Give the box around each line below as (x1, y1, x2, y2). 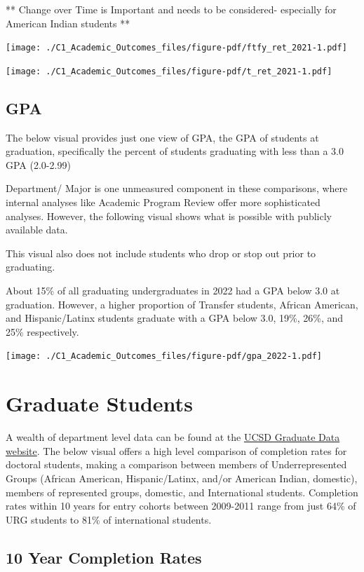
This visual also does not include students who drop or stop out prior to (6, 245, 316, 260)
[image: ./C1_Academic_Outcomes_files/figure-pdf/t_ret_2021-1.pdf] (6, 66, 332, 76)
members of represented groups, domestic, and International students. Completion (6, 484, 358, 499)
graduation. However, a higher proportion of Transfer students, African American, (6, 297, 358, 311)
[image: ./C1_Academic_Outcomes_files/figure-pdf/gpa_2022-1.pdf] (6, 351, 323, 362)
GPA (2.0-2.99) (6, 157, 71, 172)
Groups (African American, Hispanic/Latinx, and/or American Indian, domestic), (6, 470, 358, 485)
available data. (6, 222, 68, 237)
